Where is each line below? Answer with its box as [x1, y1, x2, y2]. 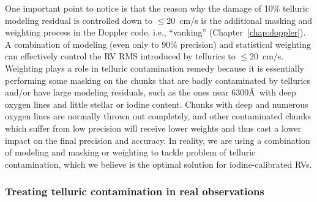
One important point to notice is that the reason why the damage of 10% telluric [5, 2, 309, 14]
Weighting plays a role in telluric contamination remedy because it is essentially [5, 61, 304, 74]
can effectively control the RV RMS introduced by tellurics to [5, 50, 236, 62]
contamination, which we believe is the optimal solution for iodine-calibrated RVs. [5, 157, 312, 170]
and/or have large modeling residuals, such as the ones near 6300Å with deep [5, 86, 296, 99]
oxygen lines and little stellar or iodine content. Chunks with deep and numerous [5, 97, 308, 110]
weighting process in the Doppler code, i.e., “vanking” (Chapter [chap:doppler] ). [5, 26, 306, 39]
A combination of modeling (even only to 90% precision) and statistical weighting [5, 37, 311, 50]
